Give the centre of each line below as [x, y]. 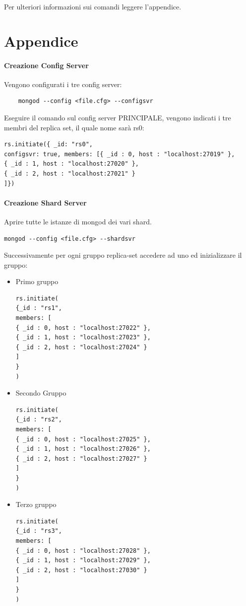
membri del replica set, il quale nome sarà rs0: [74, 127]
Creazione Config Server [46, 65]
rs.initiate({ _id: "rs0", [48, 145]
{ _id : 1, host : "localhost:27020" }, [72, 164]
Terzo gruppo [36, 504]
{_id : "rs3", [39, 531]
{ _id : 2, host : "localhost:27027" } [81, 458]
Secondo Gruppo [41, 393]
